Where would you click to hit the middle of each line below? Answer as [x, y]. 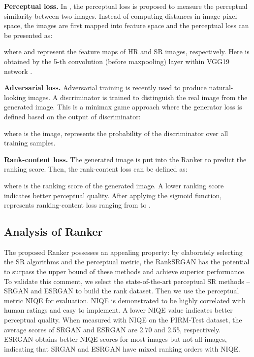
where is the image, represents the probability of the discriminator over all [116, 133]
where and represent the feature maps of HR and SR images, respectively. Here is [127, 52]
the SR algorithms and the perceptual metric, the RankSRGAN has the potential [127, 262]
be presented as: [28, 35]
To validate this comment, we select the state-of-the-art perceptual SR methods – [127, 281]
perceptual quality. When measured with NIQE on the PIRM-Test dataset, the [123, 320]
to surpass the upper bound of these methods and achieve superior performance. [125, 271]
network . [18, 71]
